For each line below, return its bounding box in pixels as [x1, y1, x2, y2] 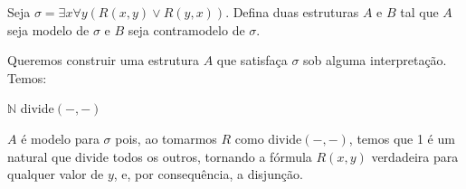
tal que [400, 3, 439, 21]
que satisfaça [216, 51, 288, 70]
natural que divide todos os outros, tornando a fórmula [7, 146, 312, 165]
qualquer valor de [7, 165, 104, 184]
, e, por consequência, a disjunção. [113, 165, 303, 184]
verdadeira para [371, 146, 459, 165]
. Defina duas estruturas [225, 3, 359, 21]
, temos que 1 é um [348, 128, 455, 147]
